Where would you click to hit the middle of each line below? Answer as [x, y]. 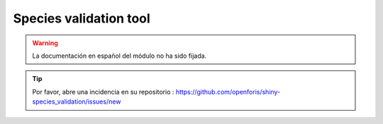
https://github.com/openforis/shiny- [228, 92]
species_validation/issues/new [77, 101]
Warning [45, 43]
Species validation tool [82, 18]
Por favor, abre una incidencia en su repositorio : [103, 92]
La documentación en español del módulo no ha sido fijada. [120, 56]
